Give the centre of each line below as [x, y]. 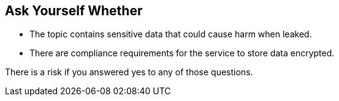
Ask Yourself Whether [74, 11]
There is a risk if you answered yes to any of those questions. [129, 72]
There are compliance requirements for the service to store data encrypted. [182, 53]
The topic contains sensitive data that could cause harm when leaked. [171, 34]
